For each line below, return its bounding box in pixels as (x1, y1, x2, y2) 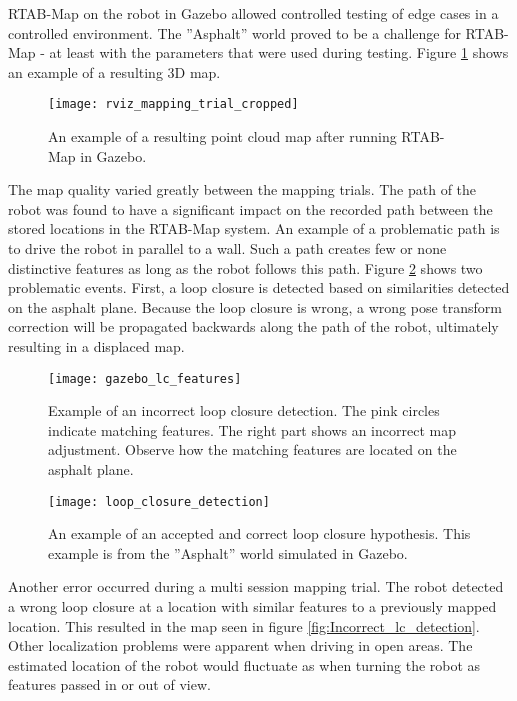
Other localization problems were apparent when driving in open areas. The (8, 635, 473, 656)
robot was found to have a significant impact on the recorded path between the (8, 198, 493, 219)
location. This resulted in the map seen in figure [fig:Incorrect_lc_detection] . (8, 615, 480, 636)
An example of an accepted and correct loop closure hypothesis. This (48, 523, 471, 544)
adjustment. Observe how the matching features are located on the (48, 439, 457, 460)
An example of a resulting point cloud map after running (48, 126, 397, 147)
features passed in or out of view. (8, 674, 211, 695)
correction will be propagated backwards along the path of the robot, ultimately (8, 316, 499, 337)
